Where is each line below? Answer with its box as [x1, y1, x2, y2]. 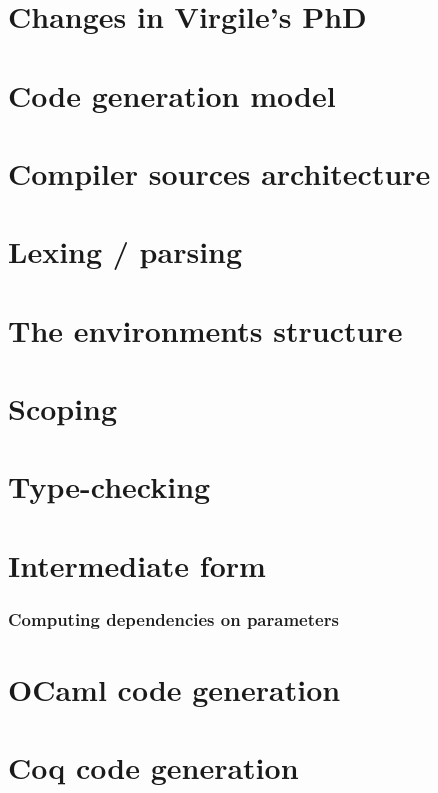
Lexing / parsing [8, 231, 243, 272]
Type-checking [8, 466, 211, 507]
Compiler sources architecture [8, 152, 431, 193]
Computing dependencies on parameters [8, 606, 339, 631]
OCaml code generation [8, 669, 341, 710]
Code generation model [8, 74, 336, 115]
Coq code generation [8, 747, 299, 788]
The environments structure [8, 309, 403, 350]
